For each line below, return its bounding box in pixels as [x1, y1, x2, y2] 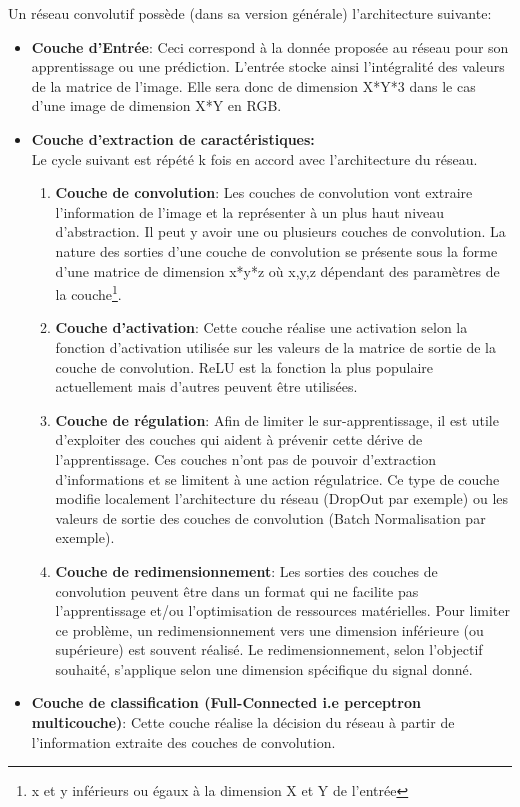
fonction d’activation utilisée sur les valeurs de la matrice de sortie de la [55, 336, 496, 357]
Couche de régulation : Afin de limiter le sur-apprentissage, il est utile [55, 409, 499, 430]
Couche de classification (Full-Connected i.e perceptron [31, 692, 421, 713]
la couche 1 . [55, 281, 122, 304]
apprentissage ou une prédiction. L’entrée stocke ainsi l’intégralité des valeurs [31, 56, 505, 77]
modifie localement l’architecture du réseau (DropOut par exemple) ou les [55, 488, 509, 509]
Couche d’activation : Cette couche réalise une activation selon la [55, 317, 468, 338]
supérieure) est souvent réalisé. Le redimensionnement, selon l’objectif [55, 639, 483, 660]
